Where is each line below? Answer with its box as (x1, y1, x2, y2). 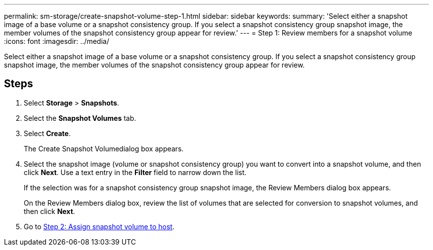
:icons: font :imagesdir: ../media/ (4, 37, 109, 45)
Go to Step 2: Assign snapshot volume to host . (24, 222, 174, 231)
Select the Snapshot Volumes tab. (24, 113, 136, 122)
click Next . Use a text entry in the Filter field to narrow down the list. (24, 168, 247, 177)
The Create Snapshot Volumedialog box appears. (24, 144, 184, 153)
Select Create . (24, 129, 71, 138)
